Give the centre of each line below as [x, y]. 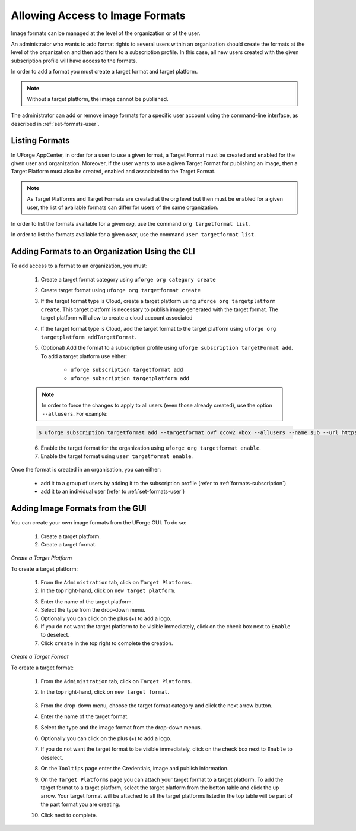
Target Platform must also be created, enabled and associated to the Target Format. [113, 172]
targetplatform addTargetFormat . [88, 337]
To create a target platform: [44, 569]
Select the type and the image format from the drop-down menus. [121, 727]
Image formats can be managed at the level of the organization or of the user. [106, 33]
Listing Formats [40, 140]
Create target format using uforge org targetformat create [121, 290]
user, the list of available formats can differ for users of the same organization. [123, 207]
